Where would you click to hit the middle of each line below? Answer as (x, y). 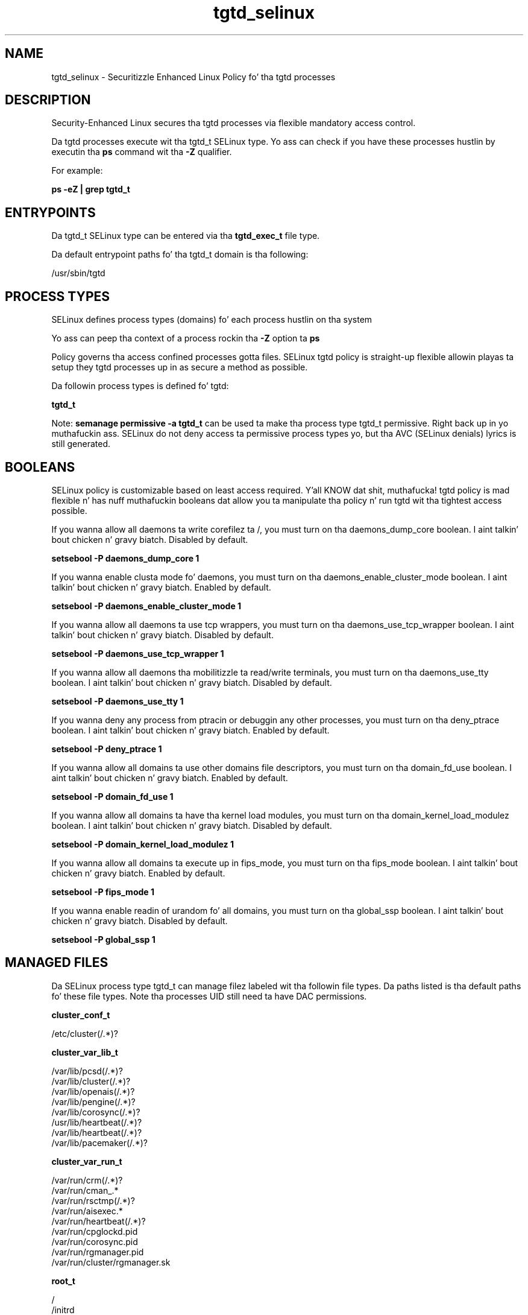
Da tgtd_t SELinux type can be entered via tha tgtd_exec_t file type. (186, 236)
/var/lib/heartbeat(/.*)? (97, 1132)
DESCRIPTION (48, 100)
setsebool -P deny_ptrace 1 (107, 749)
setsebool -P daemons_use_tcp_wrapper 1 (138, 653)
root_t (63, 1281)
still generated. (81, 444)
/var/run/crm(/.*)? (87, 1180)
